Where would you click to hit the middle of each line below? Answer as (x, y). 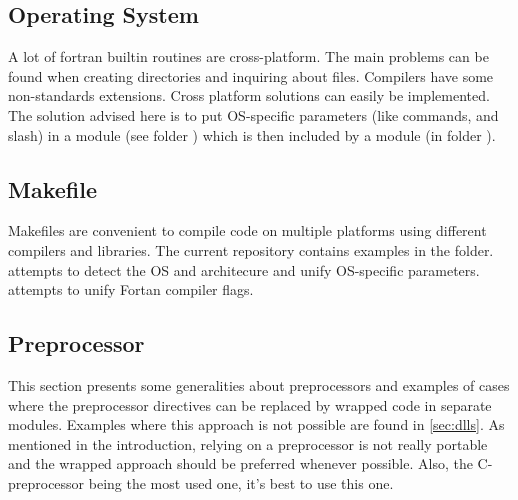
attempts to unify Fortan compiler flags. (131, 289)
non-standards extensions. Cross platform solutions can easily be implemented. (249, 95)
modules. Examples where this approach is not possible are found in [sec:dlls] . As (256, 424)
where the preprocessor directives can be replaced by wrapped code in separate (250, 404)
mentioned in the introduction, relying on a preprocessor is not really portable (248, 443)
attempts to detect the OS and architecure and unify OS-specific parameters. (244, 269)
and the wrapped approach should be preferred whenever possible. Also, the (240, 463)
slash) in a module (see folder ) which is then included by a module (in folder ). (252, 134)
